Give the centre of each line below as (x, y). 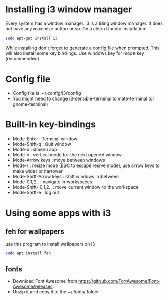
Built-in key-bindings (51, 124)
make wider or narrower (38, 171)
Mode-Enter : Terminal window (45, 139)
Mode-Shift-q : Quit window (42, 144)
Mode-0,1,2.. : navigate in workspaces (52, 182)
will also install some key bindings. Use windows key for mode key (75, 53)
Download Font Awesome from (45, 281)
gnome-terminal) (30, 104)
